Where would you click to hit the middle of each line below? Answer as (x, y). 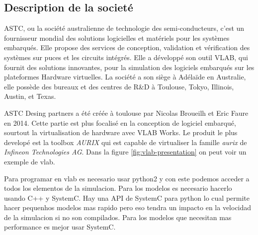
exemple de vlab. (30, 161)
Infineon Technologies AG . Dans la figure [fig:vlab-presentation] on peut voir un (125, 152)
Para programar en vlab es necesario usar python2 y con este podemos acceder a (127, 178)
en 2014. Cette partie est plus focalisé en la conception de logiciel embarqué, (120, 122)
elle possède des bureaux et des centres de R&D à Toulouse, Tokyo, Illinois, (119, 86)
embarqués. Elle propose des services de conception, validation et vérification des (127, 47)
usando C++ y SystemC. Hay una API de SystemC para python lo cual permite (127, 197)
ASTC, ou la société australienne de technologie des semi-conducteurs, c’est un (124, 28)
